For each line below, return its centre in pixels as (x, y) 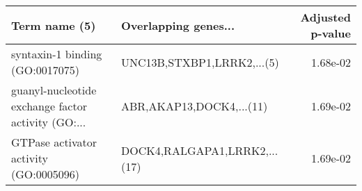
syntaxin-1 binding (57, 54)
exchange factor (49, 106)
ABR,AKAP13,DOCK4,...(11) (194, 106)
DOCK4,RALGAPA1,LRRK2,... (199, 150)
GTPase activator (54, 142)
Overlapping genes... (178, 25)
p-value (331, 33)
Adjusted (325, 17)
